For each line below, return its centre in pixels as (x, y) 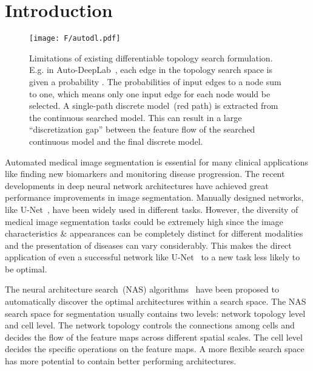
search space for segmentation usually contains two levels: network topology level (155, 313)
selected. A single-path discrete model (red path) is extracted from (154, 106)
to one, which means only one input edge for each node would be (150, 93)
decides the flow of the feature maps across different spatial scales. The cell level (154, 337)
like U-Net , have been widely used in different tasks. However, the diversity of (152, 209)
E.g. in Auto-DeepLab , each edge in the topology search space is (151, 70)
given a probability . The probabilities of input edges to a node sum (155, 81)
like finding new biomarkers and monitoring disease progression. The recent (145, 174)
